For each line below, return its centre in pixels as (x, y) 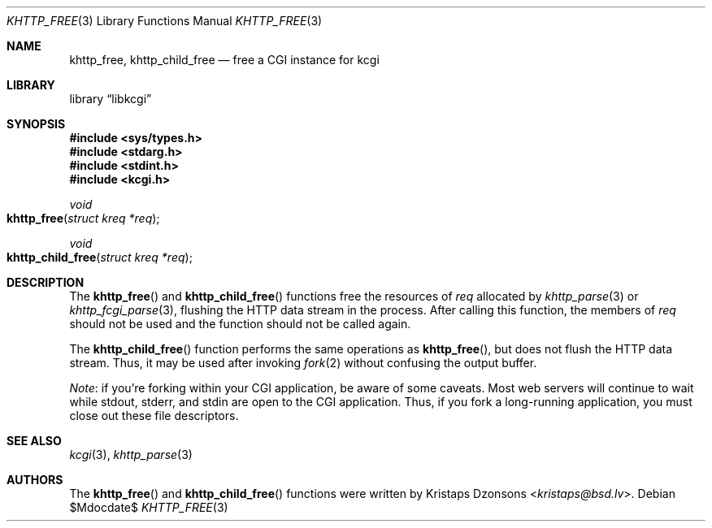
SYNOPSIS (36, 124)
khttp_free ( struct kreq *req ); (83, 218)
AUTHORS (35, 480)
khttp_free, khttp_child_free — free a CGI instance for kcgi (224, 60)
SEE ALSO (34, 441)
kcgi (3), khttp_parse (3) (131, 454)
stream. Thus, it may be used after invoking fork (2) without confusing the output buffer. (303, 363)
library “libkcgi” (111, 99)
